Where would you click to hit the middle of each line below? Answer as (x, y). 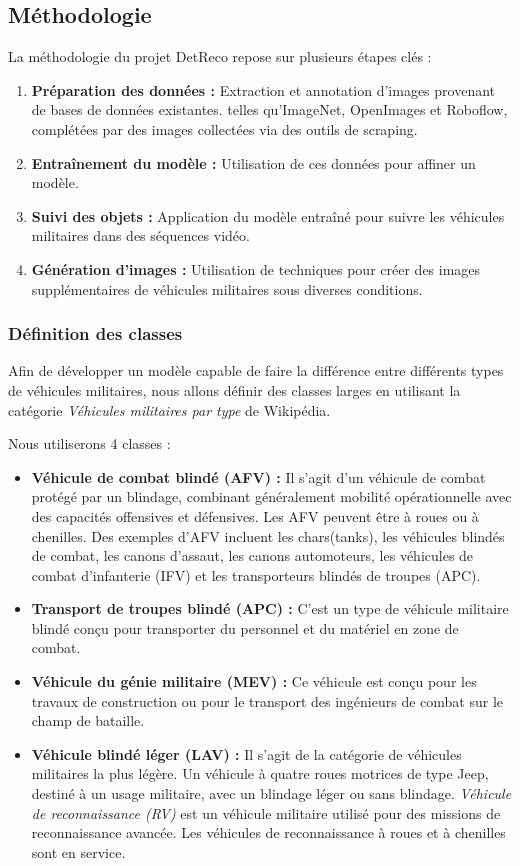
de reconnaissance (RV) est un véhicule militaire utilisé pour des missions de (266, 812)
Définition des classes (95, 333)
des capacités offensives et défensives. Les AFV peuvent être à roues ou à (255, 515)
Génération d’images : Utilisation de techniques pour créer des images (256, 268)
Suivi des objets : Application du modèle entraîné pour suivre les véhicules (268, 215)
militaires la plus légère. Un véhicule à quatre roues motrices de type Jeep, (260, 773)
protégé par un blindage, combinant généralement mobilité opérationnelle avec (271, 496)
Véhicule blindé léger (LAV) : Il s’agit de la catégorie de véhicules (246, 753)
